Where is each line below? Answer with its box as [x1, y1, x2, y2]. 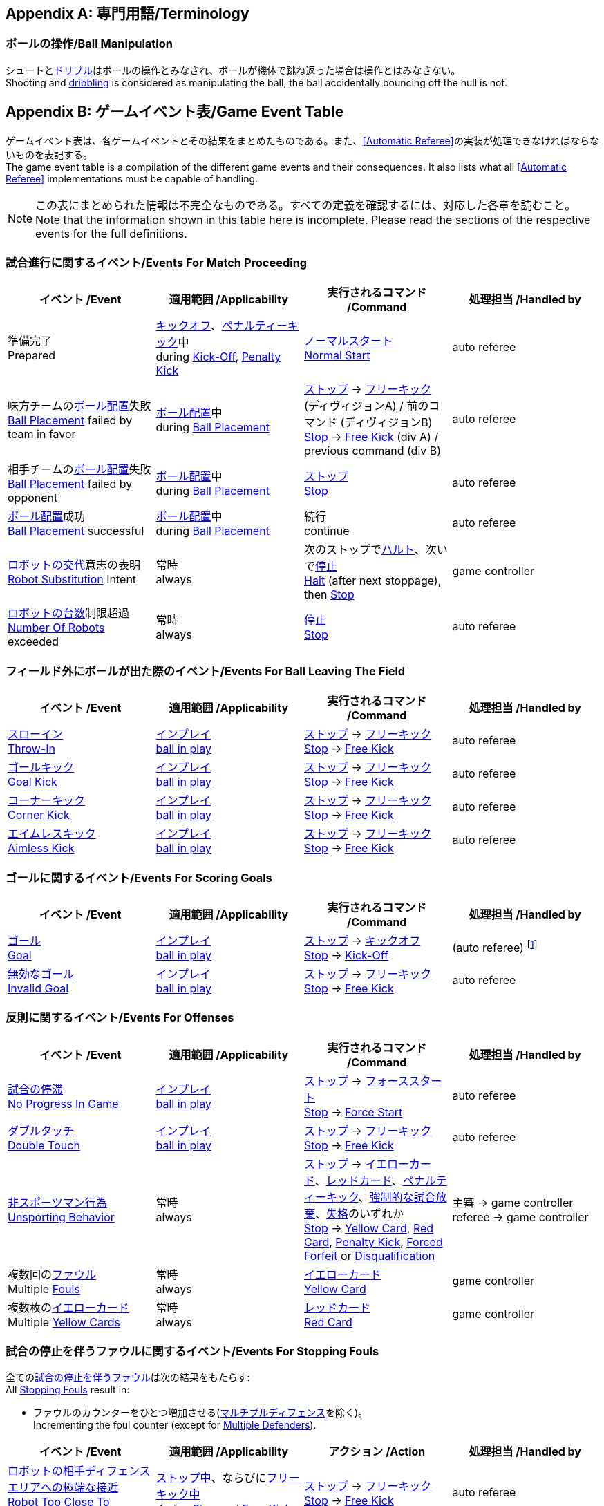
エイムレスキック [8, 827, 96, 841]
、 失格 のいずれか [315, 1206, 404, 1221]
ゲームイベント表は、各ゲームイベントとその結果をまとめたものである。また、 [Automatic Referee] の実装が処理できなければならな [6, 134, 599, 147]
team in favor [8, 427, 76, 442]
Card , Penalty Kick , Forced [304, 1234, 443, 1249]
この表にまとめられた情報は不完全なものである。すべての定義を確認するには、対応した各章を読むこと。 [35, 198, 576, 212]
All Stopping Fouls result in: [6, 1384, 130, 1396]
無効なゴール [8, 966, 75, 981]
